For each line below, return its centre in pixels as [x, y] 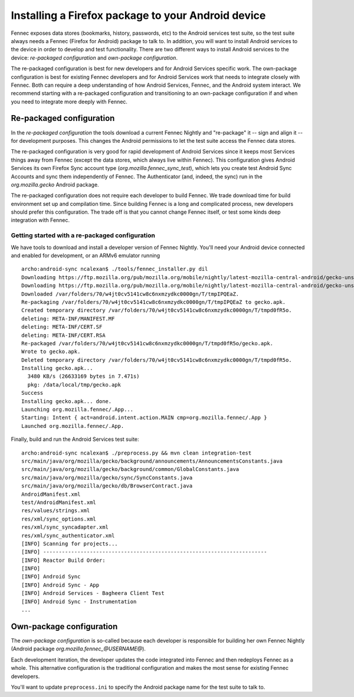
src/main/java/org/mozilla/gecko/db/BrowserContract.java [107, 486]
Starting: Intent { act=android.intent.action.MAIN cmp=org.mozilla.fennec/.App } [144, 418]
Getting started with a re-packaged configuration [83, 235]
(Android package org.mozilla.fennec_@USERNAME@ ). [78, 649]
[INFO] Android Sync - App [60, 585]
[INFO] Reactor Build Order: [63, 560]
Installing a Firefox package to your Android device [138, 15]
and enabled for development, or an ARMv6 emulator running [86, 256]
